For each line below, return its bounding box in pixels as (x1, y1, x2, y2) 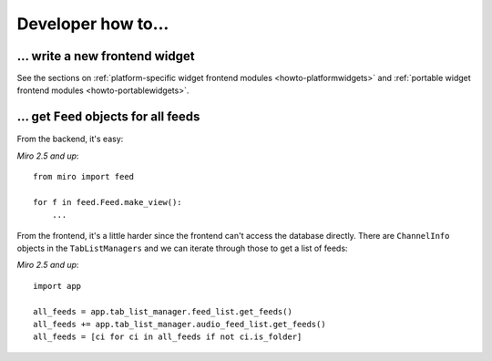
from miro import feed (33, 171, 135, 182)
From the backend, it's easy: (16, 133, 124, 145)
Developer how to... (16, 14, 169, 34)
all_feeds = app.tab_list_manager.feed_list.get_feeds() (33, 306, 293, 316)
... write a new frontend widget (16, 48, 195, 64)
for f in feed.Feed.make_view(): (33, 197, 182, 207)
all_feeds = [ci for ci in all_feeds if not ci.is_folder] (33, 332, 302, 342)
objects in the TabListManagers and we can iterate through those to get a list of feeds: (16, 242, 348, 254)
